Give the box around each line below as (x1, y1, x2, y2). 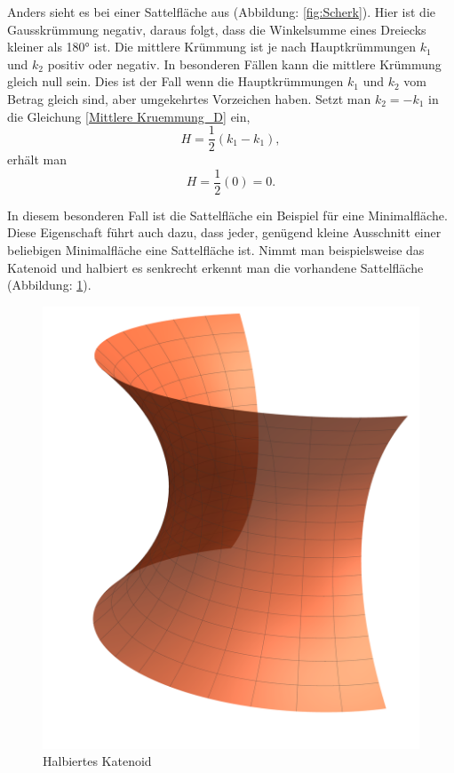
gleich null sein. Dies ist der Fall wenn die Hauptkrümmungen (7, 72, 344, 91)
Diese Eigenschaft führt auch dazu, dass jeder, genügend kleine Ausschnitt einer (7, 223, 442, 242)
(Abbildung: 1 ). (7, 275, 92, 294)
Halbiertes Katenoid (43, 752, 152, 770)
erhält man (7, 150, 67, 169)
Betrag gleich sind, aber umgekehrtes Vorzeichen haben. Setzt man (7, 89, 371, 108)
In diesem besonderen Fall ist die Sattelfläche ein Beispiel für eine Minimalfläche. (7, 205, 448, 224)
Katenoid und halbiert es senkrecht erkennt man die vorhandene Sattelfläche (7, 258, 424, 276)
